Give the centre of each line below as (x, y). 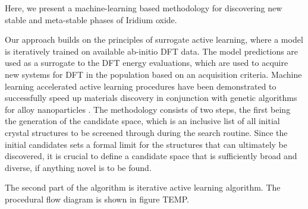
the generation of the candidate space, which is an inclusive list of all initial (142, 121)
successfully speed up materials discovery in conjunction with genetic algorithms (151, 98)
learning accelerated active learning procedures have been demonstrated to (141, 86)
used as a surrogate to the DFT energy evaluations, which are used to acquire (147, 63)
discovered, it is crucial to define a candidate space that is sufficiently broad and (151, 156)
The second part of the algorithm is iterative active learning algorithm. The (143, 187)
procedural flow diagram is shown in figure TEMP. (97, 199)
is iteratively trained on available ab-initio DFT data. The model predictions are (152, 51)
